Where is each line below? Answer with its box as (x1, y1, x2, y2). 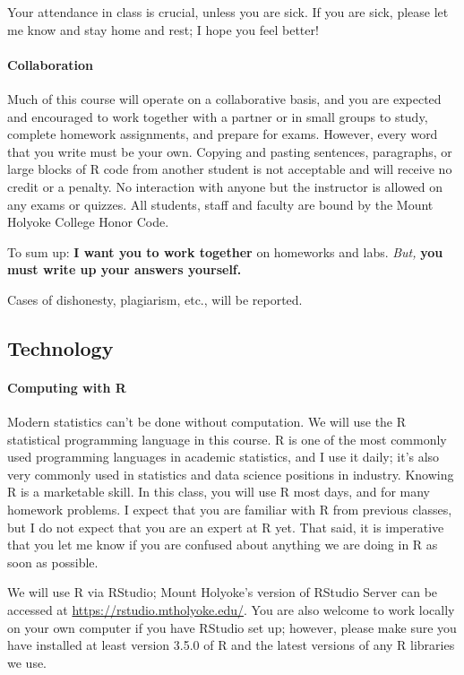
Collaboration (7, 55, 94, 74)
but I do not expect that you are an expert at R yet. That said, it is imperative (7, 517, 444, 536)
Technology (7, 333, 114, 361)
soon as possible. (7, 552, 99, 571)
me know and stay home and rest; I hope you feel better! (7, 20, 319, 39)
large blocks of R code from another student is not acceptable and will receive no (7, 160, 452, 178)
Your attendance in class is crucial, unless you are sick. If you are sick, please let (7, 3, 449, 21)
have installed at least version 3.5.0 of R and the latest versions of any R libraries (7, 636, 455, 654)
